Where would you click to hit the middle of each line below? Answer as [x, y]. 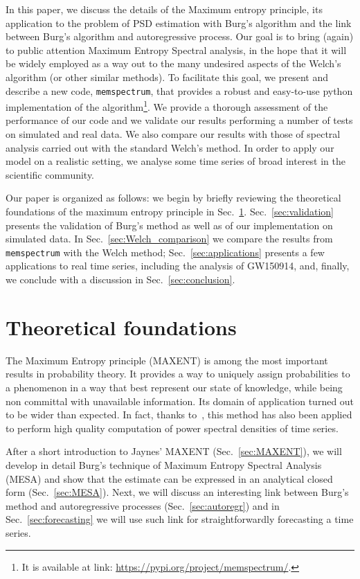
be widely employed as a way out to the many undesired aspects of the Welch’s [173, 63]
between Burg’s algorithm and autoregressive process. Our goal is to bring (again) [180, 36]
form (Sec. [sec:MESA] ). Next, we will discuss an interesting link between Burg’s [177, 492]
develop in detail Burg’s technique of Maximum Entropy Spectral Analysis [164, 464]
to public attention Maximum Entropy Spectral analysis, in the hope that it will [176, 50]
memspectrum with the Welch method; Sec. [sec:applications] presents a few [165, 252]
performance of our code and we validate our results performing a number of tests [179, 120]
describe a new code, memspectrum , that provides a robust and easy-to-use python [179, 90]
